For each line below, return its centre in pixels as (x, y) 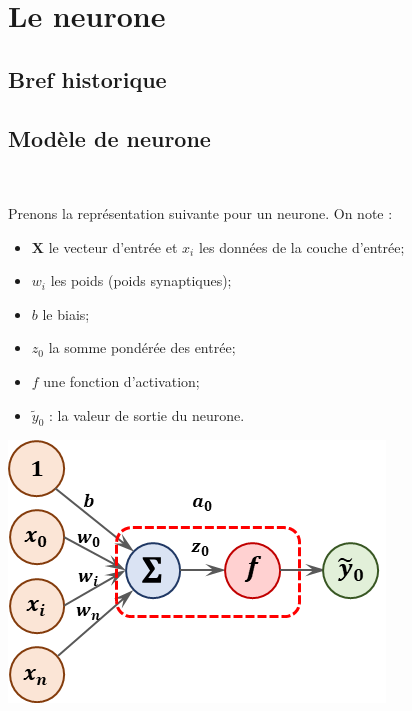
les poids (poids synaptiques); (141, 280)
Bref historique (87, 78)
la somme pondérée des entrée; (142, 347)
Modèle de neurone (109, 137)
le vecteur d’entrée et (113, 246)
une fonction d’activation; (121, 380)
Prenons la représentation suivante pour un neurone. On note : (200, 212)
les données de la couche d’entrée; (301, 246)
